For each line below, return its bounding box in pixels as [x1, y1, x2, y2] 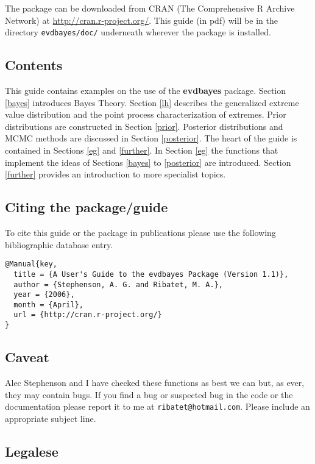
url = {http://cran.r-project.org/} [13, 310, 162, 319]
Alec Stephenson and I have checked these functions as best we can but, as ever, [5, 376, 305, 388]
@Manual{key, [5, 260, 57, 269]
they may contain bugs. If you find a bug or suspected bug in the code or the [5, 388, 293, 401]
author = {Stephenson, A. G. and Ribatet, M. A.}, [13, 280, 223, 289]
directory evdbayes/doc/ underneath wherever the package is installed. [5, 26, 271, 38]
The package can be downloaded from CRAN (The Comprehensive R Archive [5, 2, 295, 14]
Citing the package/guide [5, 198, 168, 216]
